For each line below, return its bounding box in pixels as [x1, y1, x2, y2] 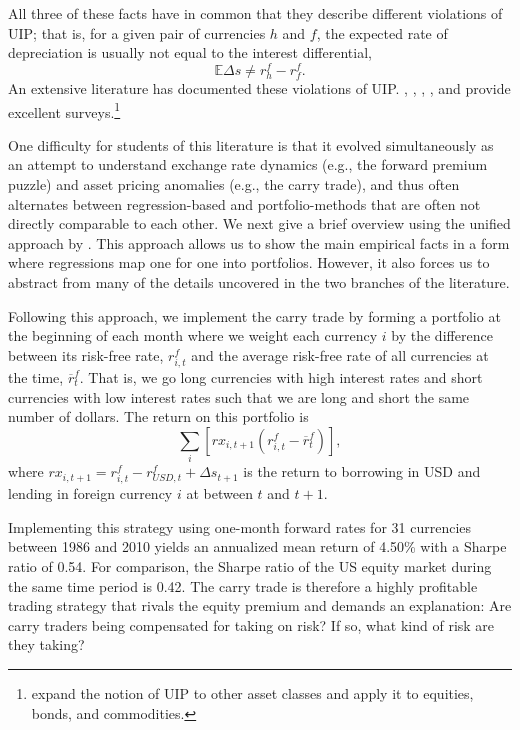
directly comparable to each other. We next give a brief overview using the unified [8, 213, 511, 234]
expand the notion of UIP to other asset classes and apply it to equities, [31, 682, 474, 703]
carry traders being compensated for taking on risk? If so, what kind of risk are [8, 614, 495, 635]
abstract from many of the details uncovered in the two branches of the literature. [8, 272, 510, 293]
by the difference [391, 325, 493, 346]
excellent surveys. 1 [8, 98, 121, 122]
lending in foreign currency [8, 483, 173, 504]
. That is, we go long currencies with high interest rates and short [79, 366, 483, 387]
